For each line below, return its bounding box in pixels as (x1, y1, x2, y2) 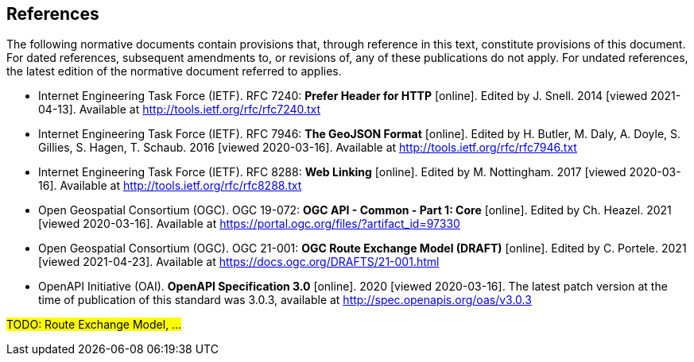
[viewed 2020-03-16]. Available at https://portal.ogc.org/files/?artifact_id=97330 (38, 217, 460, 231)
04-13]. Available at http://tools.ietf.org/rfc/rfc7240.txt (38, 102, 321, 117)
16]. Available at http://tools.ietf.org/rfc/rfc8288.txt (38, 179, 302, 193)
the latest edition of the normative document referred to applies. (6, 64, 342, 79)
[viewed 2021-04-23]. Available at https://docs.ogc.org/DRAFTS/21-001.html (38, 255, 440, 269)
